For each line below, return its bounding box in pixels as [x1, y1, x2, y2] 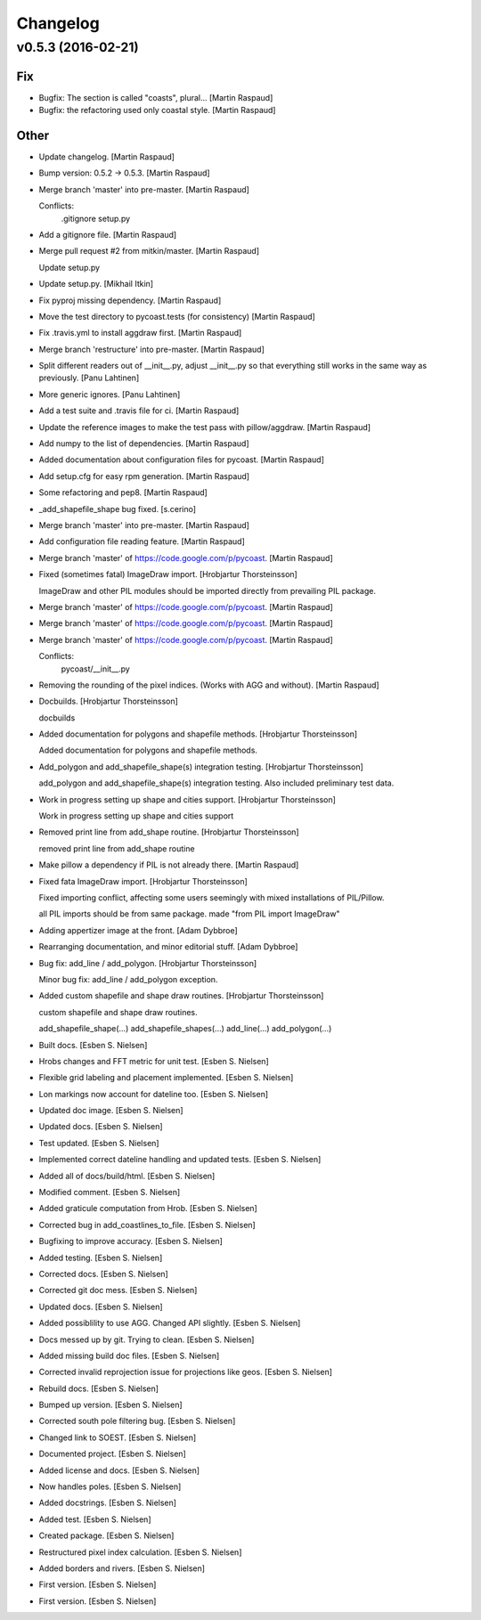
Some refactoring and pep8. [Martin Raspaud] [38, 487, 208, 498]
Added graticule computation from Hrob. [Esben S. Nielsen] [38, 1203, 257, 1214]
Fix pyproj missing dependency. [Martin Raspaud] [38, 295, 222, 305]
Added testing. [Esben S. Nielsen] [38, 1252, 163, 1263]
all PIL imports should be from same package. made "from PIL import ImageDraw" [38, 908, 340, 919]
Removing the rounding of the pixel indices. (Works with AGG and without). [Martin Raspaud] [38, 680, 379, 690]
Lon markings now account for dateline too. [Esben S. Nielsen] [38, 1088, 269, 1099]
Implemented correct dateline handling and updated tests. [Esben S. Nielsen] [38, 1154, 322, 1165]
